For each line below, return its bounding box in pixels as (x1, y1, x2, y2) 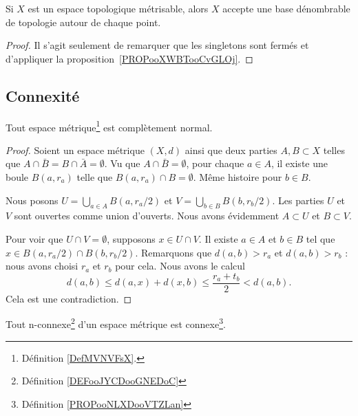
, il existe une (271, 156, 328, 171)
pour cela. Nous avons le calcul (115, 259, 245, 273)
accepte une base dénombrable (222, 1, 350, 15)
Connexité (6, 85, 80, 106)
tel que (306, 232, 335, 245)
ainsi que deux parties (185, 142, 277, 157)
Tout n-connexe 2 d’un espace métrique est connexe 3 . (6, 315, 226, 331)
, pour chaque (186, 156, 244, 171)
